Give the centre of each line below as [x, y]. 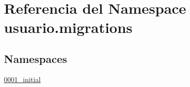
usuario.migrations [68, 27]
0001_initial [22, 79]
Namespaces [36, 58]
